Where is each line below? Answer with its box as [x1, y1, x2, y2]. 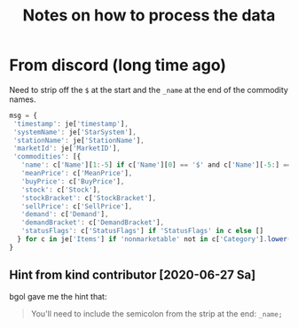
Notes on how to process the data [22, 5, 276, 26]
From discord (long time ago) [9, 55, 227, 75]
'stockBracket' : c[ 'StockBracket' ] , [20, 193, 157, 202]
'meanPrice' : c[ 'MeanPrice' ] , [20, 169, 133, 178]
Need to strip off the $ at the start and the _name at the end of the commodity [9, 84, 288, 95]
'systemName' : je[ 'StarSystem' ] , [12, 128, 137, 137]
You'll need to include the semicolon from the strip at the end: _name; [30, 308, 283, 319]
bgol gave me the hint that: [9, 291, 107, 301]
